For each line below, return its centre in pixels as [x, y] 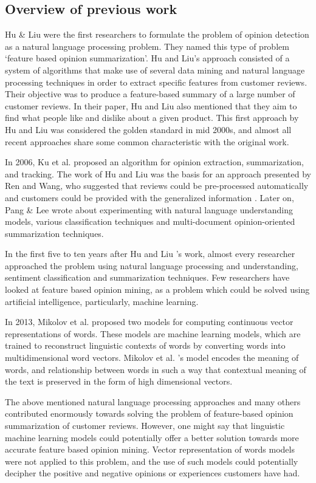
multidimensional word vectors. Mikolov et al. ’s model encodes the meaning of [152, 358]
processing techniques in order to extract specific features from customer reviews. [156, 82]
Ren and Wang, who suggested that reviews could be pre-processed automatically [157, 186]
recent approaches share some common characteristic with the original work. [147, 141]
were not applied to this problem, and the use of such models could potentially [152, 461]
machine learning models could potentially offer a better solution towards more [152, 437]
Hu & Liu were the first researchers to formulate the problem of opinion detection [157, 34]
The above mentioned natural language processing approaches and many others [153, 401]
